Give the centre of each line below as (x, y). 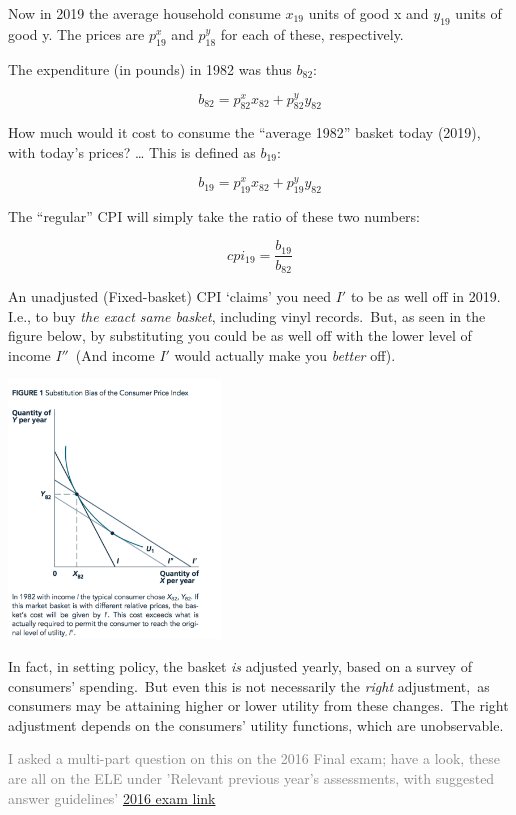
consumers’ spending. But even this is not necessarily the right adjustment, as (249, 685)
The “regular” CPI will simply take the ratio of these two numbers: (214, 215)
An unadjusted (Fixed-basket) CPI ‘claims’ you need (170, 295)
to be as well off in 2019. (425, 295)
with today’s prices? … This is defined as (132, 152)
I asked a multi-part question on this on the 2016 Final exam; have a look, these (254, 758)
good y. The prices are (76, 33)
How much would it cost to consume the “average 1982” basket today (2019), (244, 132)
